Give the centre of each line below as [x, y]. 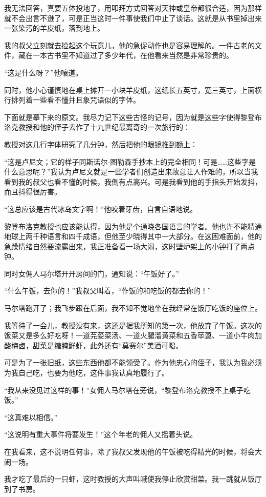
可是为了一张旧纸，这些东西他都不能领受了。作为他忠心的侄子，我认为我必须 [133, 362]
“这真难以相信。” [31, 417]
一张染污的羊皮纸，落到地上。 [54, 28]
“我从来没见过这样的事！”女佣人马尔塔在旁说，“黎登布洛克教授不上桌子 [124, 390]
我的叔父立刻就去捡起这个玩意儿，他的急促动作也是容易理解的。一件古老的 [129, 45]
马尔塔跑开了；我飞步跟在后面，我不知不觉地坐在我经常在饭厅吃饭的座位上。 [133, 308]
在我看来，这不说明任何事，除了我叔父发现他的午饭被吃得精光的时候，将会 [129, 451]
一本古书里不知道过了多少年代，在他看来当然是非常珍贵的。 [133, 55]
